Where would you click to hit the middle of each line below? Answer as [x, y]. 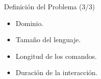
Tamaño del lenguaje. [48, 39]
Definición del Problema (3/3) [50, 6]
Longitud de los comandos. [56, 56]
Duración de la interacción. [56, 72]
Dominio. [29, 23]
